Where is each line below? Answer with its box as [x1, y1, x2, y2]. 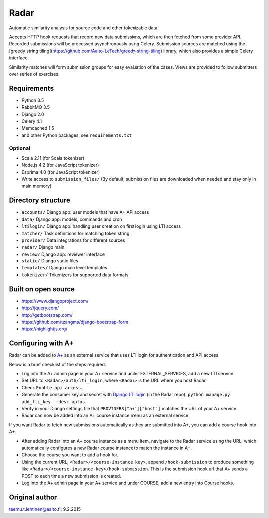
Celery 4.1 [21, 118, 42, 124]
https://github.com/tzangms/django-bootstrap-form [21, 319, 129, 325]
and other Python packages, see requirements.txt [21, 132, 132, 138]
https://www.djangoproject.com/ [21, 298, 89, 304]
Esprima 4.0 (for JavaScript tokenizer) [21, 169, 100, 175]
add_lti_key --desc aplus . [21, 398, 87, 404]
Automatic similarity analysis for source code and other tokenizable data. [9, 25, 159, 31]
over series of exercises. [9, 71, 60, 77]
